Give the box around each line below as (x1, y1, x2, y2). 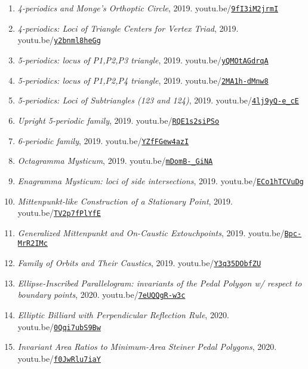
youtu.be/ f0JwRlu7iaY (17, 352, 101, 364)
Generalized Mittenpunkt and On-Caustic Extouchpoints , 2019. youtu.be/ (17, 226, 285, 239)
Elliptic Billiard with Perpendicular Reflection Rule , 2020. (17, 308, 229, 321)
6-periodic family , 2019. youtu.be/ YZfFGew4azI (17, 134, 189, 147)
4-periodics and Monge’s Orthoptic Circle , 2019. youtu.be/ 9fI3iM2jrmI (17, 2, 279, 14)
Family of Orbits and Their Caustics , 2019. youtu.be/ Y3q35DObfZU (17, 257, 261, 269)
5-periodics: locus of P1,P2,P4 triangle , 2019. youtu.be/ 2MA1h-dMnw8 (17, 74, 269, 86)
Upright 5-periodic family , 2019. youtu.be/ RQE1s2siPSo (17, 114, 220, 126)
